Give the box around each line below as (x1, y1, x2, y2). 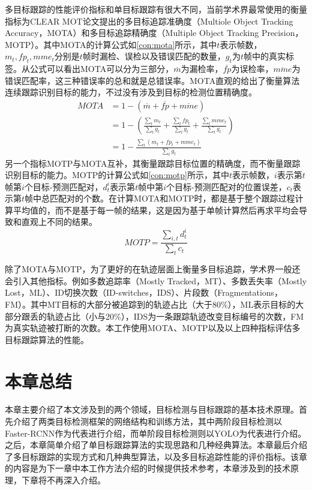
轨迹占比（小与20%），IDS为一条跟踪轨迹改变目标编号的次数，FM (46, 309, 304, 322)
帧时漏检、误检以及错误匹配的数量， (82, 50, 226, 62)
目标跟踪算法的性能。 (5, 333, 89, 345)
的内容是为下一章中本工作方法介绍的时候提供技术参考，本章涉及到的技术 (5, 462, 290, 474)
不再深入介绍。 (46, 474, 106, 486)
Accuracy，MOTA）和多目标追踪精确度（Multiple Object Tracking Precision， (5, 26, 304, 39)
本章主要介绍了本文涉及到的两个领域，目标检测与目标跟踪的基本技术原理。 (5, 403, 299, 416)
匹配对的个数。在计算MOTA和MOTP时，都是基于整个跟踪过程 (50, 192, 295, 205)
